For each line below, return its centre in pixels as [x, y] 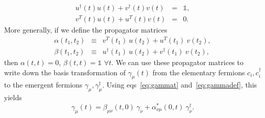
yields [13, 97]
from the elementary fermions [199, 72]
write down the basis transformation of [65, 72]
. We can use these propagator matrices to [177, 62]
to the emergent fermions [43, 85]
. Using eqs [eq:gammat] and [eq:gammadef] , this [180, 85]
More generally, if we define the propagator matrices [86, 30]
